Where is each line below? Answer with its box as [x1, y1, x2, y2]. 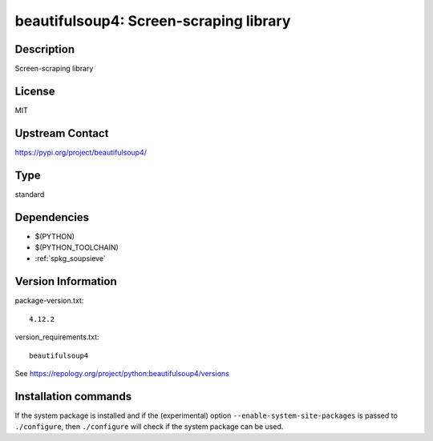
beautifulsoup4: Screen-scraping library [14, 12, 291, 30]
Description [14, 42, 75, 56]
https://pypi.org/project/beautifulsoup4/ [14, 147, 148, 157]
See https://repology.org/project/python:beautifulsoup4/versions [14, 368, 230, 378]
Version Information [14, 275, 117, 288]
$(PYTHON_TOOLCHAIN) [34, 243, 119, 252]
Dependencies [14, 210, 90, 224]
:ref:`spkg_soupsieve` [34, 254, 106, 263]
